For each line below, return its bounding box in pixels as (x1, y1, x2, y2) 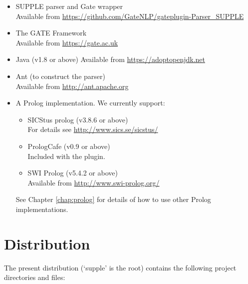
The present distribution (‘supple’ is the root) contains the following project (4, 262, 237, 272)
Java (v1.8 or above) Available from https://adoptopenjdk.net (15, 54, 205, 64)
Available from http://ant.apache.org (15, 80, 129, 91)
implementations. (15, 203, 68, 214)
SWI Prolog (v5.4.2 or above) (27, 167, 118, 178)
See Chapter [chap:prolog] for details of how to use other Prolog (15, 194, 211, 204)
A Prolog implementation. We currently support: (15, 97, 165, 108)
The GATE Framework (15, 27, 87, 38)
